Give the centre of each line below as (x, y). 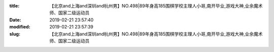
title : (14, 6)
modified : (20, 27)
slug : (15, 34)
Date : (15, 19)
